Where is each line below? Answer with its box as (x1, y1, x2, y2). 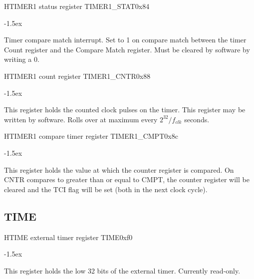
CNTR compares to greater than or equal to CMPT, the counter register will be (4, 174, 250, 185)
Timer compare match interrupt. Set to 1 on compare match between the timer (4, 34, 247, 45)
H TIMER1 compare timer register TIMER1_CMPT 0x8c (4, 131, 178, 141)
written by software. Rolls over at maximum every (4, 114, 158, 124)
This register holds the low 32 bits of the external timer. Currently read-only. (4, 265, 241, 276)
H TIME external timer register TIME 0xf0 (4, 232, 133, 242)
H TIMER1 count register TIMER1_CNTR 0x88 (4, 70, 151, 81)
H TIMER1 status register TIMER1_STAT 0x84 (4, 1, 150, 11)
